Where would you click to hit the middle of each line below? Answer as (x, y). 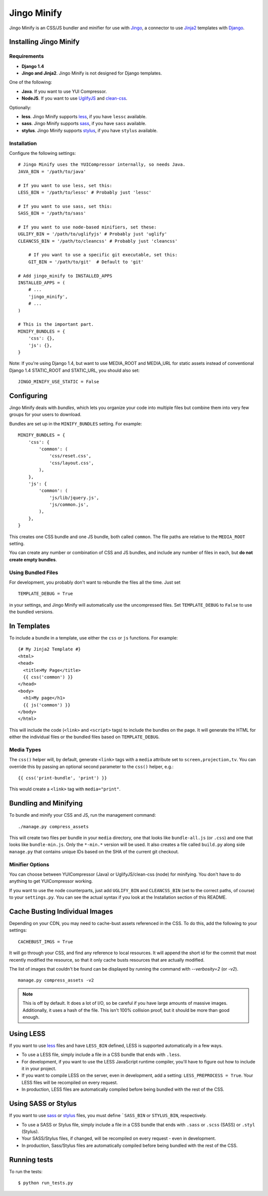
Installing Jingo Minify (44, 42)
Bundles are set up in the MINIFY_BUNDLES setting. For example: (76, 423)
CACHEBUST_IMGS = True (46, 942)
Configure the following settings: (43, 153)
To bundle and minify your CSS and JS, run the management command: (83, 815)
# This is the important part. (56, 324)
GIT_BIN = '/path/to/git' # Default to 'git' (86, 262)
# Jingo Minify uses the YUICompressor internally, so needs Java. (102, 165)
